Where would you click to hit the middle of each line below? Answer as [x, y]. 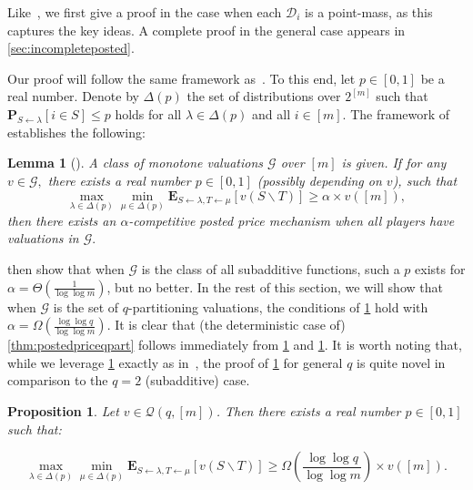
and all [272, 113]
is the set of [86, 306]
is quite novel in [401, 362]
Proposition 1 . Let [63, 410]
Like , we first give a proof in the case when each [145, 12]
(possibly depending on [319, 180]
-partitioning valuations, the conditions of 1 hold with [278, 306]
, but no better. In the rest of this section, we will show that [275, 286]
